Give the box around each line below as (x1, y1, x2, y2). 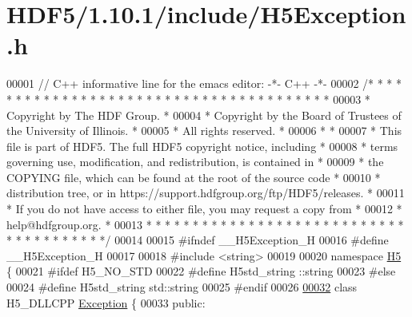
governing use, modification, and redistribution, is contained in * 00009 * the (6, 153, 384, 170)
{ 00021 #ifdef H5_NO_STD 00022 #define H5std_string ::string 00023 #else (6, 263, 396, 279)
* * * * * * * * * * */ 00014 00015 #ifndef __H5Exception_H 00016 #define (6, 232, 389, 248)
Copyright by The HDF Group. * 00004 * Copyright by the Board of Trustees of (6, 106, 402, 123)
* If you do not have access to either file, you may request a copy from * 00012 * (6, 200, 402, 217)
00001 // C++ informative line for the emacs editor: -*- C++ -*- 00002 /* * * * (6, 75, 402, 92)
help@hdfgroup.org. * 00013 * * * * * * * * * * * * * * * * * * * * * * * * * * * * (6, 216, 404, 232)
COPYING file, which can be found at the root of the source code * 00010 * (6, 168, 381, 185)
